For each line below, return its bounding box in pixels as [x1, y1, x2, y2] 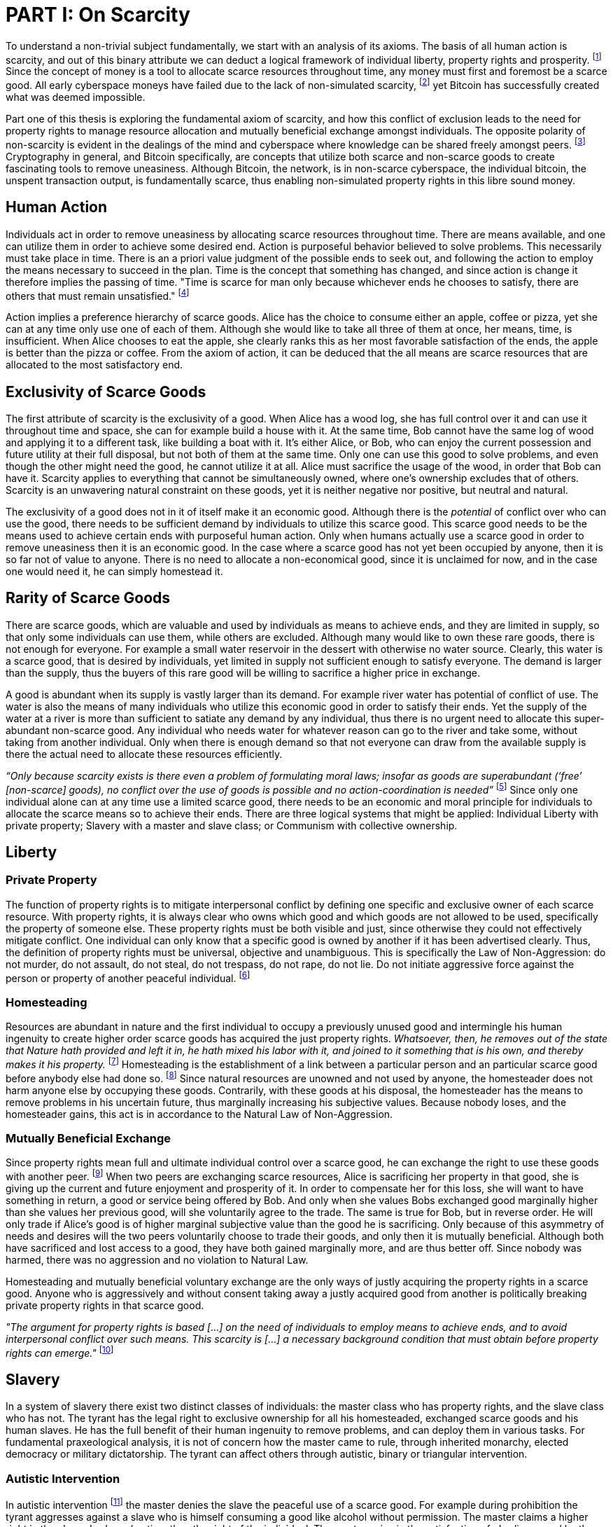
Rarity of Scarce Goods [6, 589, 171, 607]
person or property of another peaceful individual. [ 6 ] [6, 969, 251, 984]
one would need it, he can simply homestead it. [6, 565, 223, 578]
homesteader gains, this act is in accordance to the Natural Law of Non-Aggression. [6, 1107, 393, 1120]
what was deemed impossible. [6, 91, 146, 104]
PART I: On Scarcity [6, 3, 190, 27]
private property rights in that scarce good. [6, 1299, 204, 1311]
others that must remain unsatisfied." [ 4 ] [6, 287, 190, 302]
